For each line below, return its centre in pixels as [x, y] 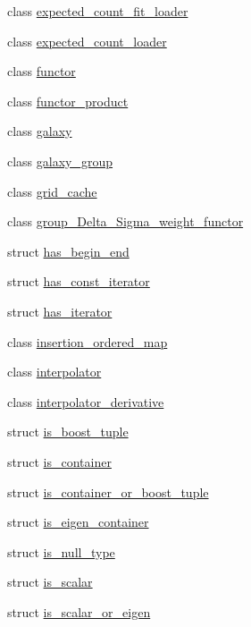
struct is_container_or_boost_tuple [108, 491]
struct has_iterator [60, 311]
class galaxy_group [60, 161]
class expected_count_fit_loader [98, 11]
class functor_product [68, 101]
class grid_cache [52, 191]
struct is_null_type [61, 551]
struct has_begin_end [68, 251]
